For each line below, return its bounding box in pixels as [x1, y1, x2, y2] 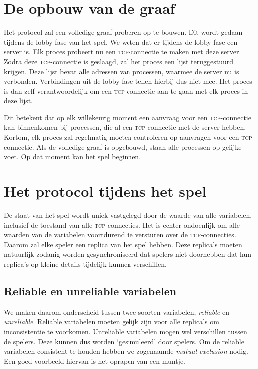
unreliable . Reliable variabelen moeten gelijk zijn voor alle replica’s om [4, 316, 219, 327]
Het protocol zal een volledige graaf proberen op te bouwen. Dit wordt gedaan [4, 27, 243, 37]
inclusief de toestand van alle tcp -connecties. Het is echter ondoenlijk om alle [4, 219, 240, 230]
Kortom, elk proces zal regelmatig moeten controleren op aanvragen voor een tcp [4, 132, 252, 142]
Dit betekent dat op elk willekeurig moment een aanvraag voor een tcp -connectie [4, 112, 251, 122]
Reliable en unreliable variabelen [4, 283, 177, 298]
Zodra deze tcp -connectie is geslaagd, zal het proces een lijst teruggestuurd [4, 56, 234, 66]
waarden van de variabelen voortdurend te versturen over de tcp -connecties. [4, 229, 236, 240]
